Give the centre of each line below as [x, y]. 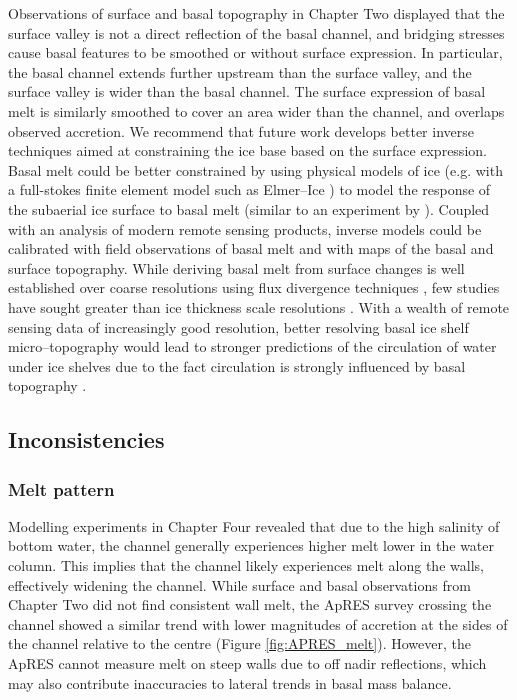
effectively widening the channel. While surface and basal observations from [239, 584]
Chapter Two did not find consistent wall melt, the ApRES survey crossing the [250, 604]
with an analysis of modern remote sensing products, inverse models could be [245, 228]
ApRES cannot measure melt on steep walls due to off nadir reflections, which [247, 663]
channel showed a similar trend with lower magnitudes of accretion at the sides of [258, 623]
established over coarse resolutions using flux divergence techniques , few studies [254, 287]
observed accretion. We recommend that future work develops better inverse [241, 130]
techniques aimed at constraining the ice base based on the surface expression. [247, 150]
